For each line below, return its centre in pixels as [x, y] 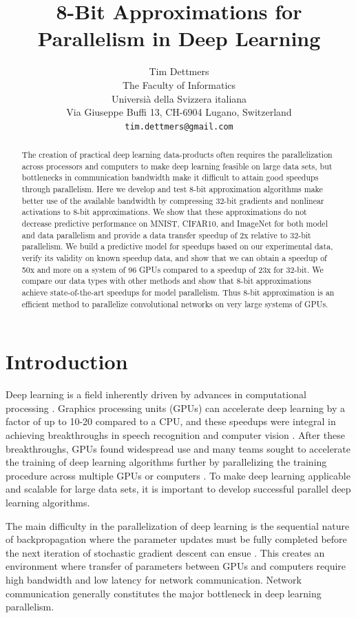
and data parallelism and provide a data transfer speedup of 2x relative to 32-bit [166, 235]
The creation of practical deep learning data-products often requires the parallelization [177, 155]
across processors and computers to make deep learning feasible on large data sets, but [177, 166]
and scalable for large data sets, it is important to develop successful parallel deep [178, 489]
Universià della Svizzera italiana [179, 98]
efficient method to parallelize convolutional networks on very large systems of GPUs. [175, 303]
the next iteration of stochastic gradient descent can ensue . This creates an [165, 552]
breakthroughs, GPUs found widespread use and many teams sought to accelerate [178, 448]
